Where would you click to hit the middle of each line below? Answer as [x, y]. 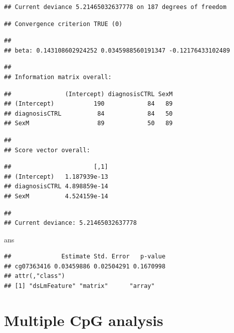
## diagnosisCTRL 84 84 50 [88, 113]
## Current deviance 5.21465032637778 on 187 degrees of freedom [115, 7]
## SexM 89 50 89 [88, 123]
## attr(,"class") [35, 276]
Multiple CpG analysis [84, 320]
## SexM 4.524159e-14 [56, 196]
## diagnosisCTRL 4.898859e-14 [56, 187]
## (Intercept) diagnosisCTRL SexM [88, 94]
